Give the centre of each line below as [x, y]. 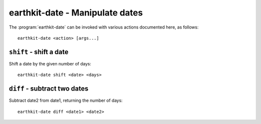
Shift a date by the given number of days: [50, 63]
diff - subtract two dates [49, 89]
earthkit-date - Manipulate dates [76, 13]
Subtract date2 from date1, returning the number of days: [66, 101]
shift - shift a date [39, 52]
